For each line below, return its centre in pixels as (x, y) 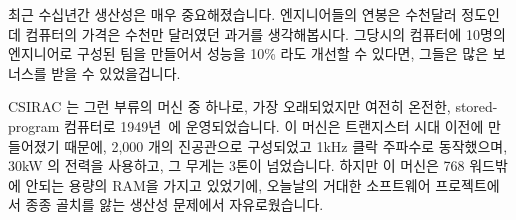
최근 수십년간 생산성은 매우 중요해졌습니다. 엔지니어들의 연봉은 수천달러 (232, 14)
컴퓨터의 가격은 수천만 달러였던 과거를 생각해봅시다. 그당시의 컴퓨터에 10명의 (265, 33)
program (34, 125)
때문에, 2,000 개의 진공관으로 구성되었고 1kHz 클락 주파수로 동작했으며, (286, 145)
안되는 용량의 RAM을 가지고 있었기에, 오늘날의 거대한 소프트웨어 (228, 184)
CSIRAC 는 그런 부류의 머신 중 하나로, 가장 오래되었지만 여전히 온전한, (229, 106)
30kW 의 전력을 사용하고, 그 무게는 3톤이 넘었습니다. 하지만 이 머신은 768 (236, 165)
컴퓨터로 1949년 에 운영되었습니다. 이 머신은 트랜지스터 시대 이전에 (274, 125)
